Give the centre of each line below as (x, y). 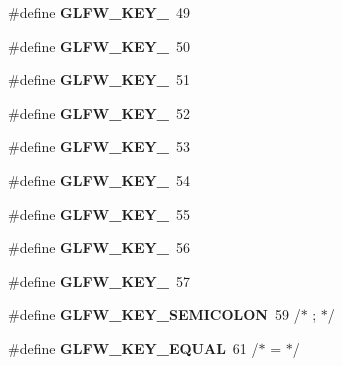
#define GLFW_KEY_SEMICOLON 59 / (154, 314)
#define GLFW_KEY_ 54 (99, 179)
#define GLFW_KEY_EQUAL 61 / (133, 347)
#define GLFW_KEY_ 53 (99, 146)
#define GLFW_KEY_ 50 (99, 45)
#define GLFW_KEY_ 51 (99, 79)
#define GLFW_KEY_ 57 (99, 280)
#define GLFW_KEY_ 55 (99, 213)
